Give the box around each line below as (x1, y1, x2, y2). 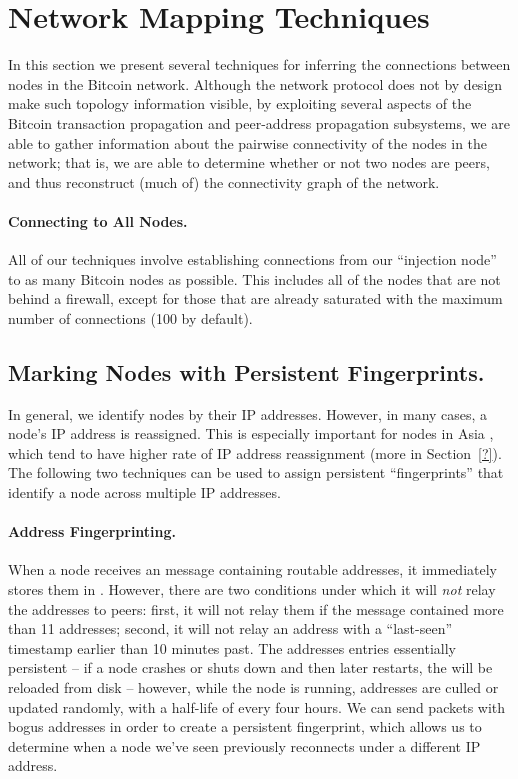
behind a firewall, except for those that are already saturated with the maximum (8, 288, 503, 309)
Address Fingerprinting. (8, 521, 177, 542)
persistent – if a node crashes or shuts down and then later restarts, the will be (8, 657, 493, 678)
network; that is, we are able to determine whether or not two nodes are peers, (8, 152, 490, 173)
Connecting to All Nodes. (8, 210, 188, 231)
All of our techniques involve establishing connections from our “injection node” (8, 249, 497, 270)
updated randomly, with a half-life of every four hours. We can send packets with (8, 696, 506, 717)
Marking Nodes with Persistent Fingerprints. (8, 356, 485, 387)
